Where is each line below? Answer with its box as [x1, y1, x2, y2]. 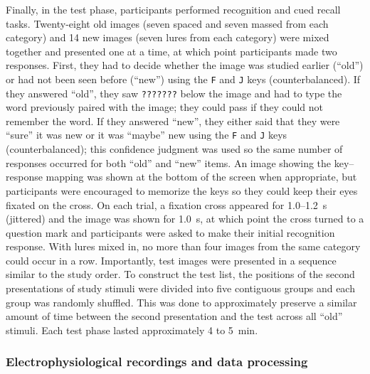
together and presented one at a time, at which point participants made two [6, 43, 337, 58]
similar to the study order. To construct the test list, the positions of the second [6, 267, 355, 282]
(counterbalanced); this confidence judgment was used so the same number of [6, 141, 343, 156]
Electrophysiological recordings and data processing [6, 353, 308, 370]
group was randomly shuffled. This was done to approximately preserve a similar [6, 294, 357, 309]
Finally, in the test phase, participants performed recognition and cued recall [6, 2, 341, 16]
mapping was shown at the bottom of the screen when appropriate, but [46, 169, 357, 184]
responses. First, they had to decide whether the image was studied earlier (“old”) [6, 58, 364, 73]
